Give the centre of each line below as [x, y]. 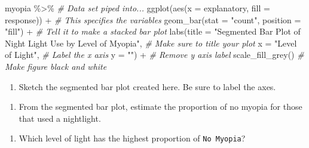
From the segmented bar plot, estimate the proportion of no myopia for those [160, 107]
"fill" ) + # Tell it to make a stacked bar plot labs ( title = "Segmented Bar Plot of [153, 31]
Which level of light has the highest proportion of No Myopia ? [132, 138]
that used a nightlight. [60, 118]
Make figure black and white [56, 66]
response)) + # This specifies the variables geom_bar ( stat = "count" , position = [153, 19]
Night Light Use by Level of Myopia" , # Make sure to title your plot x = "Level [151, 43]
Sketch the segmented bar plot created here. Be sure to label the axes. [147, 86]
